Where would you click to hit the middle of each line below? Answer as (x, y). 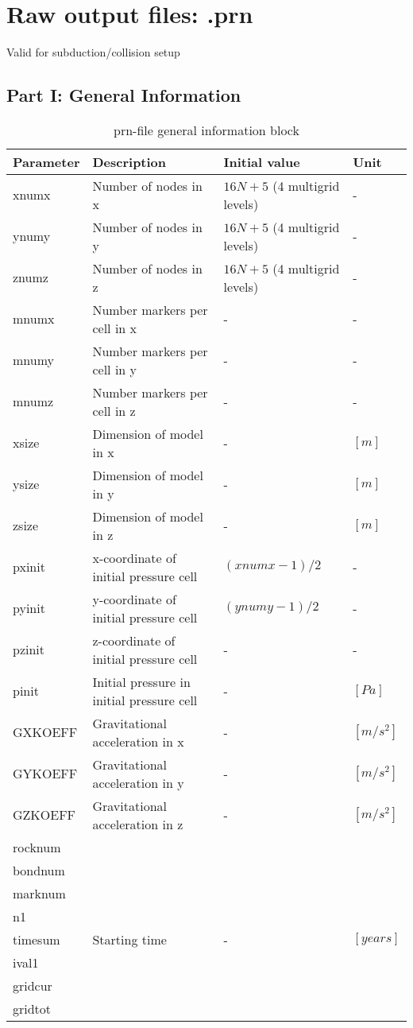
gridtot (32, 1008)
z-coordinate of (134, 640)
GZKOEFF (44, 815)
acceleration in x (138, 741)
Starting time (129, 939)
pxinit (29, 567)
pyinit (29, 608)
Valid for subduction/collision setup (93, 52)
